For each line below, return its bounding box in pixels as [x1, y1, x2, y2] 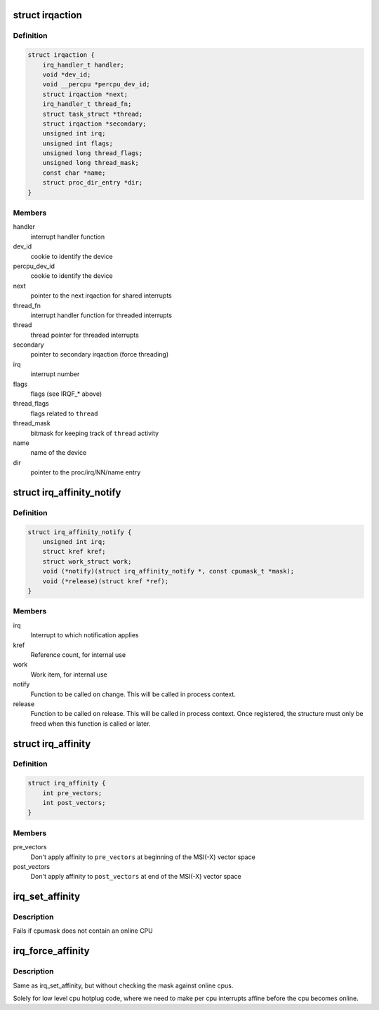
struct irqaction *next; [42, 90, 128, 98]
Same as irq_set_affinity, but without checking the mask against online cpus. [13, 981, 234, 990]
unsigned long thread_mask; [42, 159, 140, 167]
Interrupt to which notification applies [30, 631, 139, 639]
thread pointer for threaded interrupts [30, 331, 140, 339]
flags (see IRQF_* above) [30, 390, 102, 398]
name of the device [30, 448, 87, 457]
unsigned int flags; [42, 139, 114, 147]
